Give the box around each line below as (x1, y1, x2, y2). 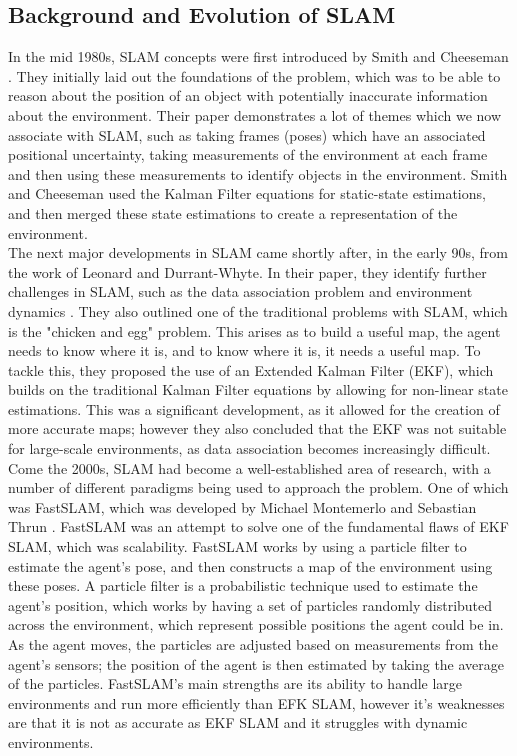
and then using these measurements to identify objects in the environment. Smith (8, 163, 508, 184)
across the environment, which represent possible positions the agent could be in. (8, 614, 504, 635)
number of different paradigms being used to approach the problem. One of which (8, 477, 509, 498)
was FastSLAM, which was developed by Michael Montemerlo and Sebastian (8, 496, 477, 517)
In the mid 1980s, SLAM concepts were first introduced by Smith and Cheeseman (8, 46, 509, 67)
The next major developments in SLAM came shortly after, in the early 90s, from (8, 242, 508, 263)
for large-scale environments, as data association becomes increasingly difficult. (8, 438, 491, 459)
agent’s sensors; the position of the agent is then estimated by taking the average (8, 653, 505, 674)
